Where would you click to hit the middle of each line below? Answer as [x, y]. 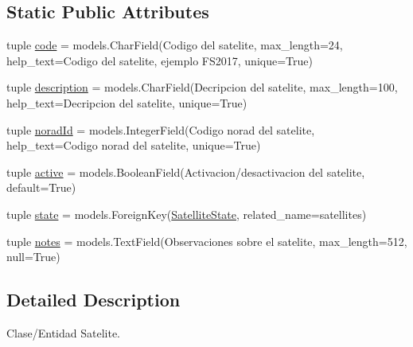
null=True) [33, 257]
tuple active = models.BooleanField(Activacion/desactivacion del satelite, [186, 172]
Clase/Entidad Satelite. [64, 332]
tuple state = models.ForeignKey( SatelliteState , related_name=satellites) [187, 214]
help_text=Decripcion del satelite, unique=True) [127, 102]
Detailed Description [94, 300]
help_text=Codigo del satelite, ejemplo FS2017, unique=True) [160, 60]
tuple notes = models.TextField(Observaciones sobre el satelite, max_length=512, [207, 241]
